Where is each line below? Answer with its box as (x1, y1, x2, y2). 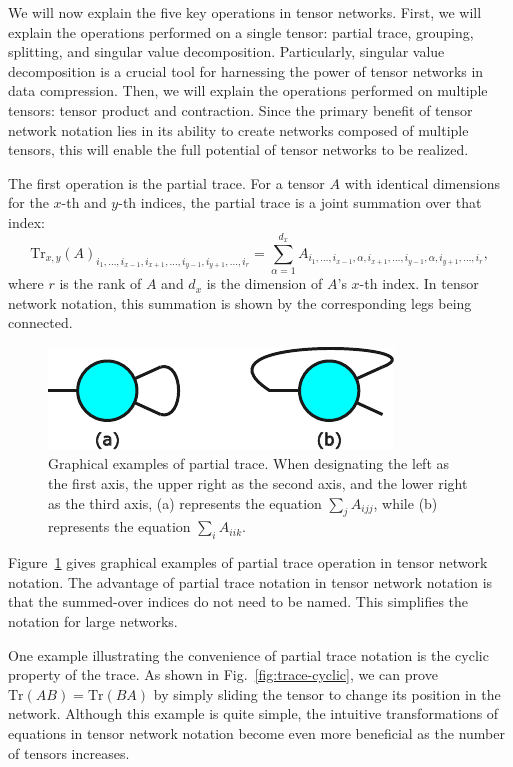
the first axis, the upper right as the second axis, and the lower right (48, 473, 468, 494)
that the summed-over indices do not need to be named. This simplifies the (8, 591, 469, 612)
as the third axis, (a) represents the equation (48, 492, 322, 513)
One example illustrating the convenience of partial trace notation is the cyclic (8, 644, 489, 665)
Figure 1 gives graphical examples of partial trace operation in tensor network (8, 552, 488, 573)
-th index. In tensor (359, 273, 479, 294)
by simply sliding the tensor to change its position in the (153, 683, 501, 704)
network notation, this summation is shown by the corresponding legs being (8, 292, 472, 313)
